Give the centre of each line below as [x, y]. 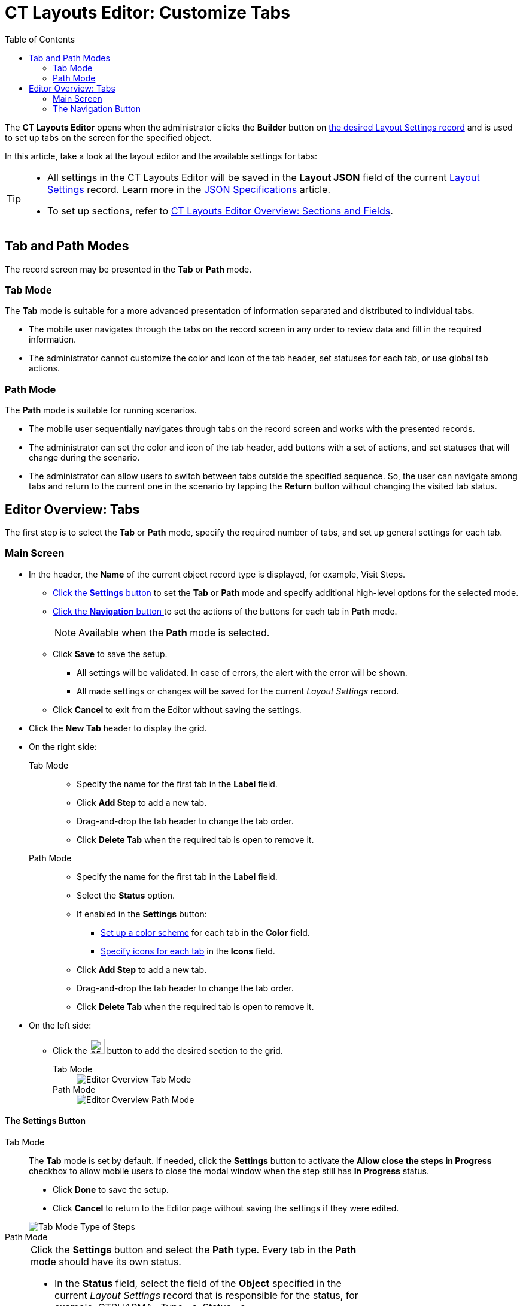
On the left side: [60, 1025]
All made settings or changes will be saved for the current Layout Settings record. [238, 691]
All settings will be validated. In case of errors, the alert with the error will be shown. [242, 672]
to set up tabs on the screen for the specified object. [108, 137]
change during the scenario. [84, 458]
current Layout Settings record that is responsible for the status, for [206, 1295]
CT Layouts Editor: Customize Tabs [148, 13]
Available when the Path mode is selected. [174, 632]
